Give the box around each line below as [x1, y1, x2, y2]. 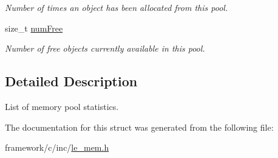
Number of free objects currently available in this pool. [5, 42, 205, 55]
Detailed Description [5, 72, 138, 91]
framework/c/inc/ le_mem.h [5, 141, 109, 154]
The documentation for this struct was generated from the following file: [5, 120, 274, 133]
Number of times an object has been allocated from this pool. [5, 1, 228, 13]
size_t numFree [5, 21, 63, 34]
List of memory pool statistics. [5, 100, 119, 112]
